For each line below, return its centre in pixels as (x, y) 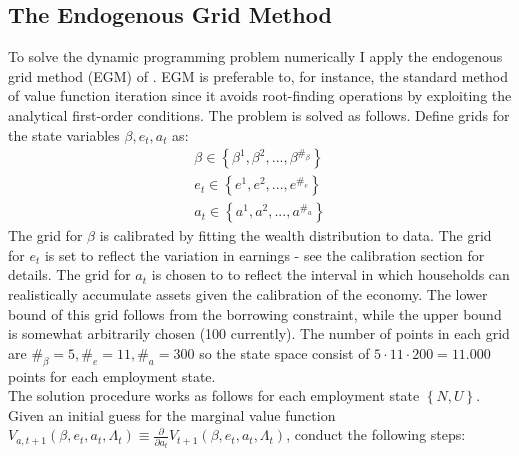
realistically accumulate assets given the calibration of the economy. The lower (248, 294)
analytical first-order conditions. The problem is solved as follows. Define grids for (259, 114)
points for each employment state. (112, 375)
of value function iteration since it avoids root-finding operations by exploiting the (260, 95)
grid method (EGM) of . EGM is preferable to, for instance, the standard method (258, 75)
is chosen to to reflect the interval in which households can (330, 274)
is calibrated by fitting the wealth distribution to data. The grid (295, 235)
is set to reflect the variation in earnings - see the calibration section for (264, 254)
